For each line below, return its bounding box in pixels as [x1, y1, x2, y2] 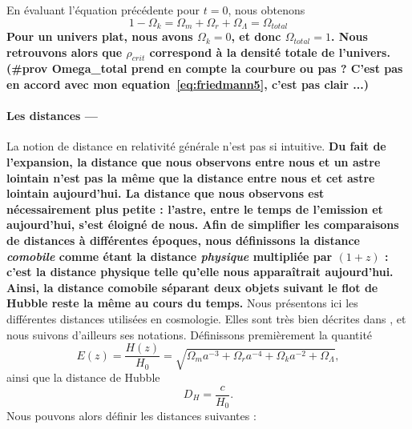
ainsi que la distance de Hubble [6, 368, 160, 385]
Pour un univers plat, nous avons [6, 28, 193, 45]
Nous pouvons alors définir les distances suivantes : [6, 407, 256, 424]
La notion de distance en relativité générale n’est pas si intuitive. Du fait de [6, 138, 386, 154]
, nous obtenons [228, 2, 305, 18]
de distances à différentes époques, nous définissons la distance [6, 231, 360, 248]
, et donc [231, 28, 281, 45]
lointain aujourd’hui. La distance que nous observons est [6, 185, 325, 202]
